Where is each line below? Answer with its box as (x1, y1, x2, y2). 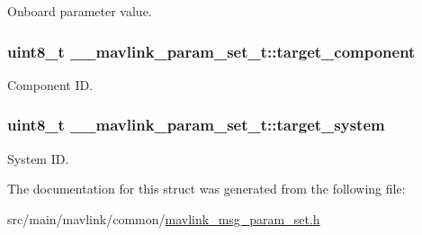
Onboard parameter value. (7, 2, 152, 20)
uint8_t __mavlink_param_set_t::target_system (7, 113, 385, 136)
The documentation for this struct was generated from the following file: (7, 179, 406, 198)
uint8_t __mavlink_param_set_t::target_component (7, 40, 416, 62)
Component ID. (7, 75, 94, 94)
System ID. (7, 149, 69, 167)
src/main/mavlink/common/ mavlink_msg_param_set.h (7, 209, 320, 228)
